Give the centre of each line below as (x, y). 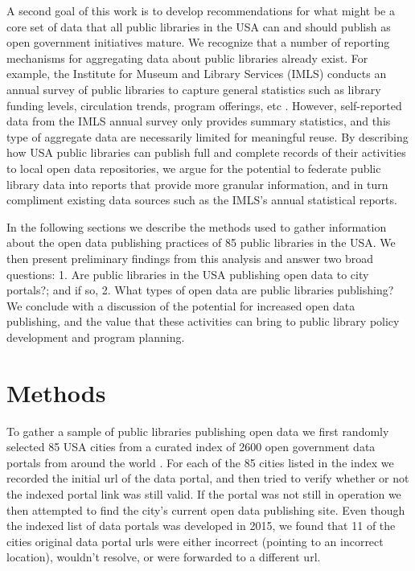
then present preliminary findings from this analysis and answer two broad (190, 258)
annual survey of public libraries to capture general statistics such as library (194, 89)
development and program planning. (96, 337)
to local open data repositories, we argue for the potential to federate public (194, 168)
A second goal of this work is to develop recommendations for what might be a (201, 10)
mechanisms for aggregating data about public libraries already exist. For (187, 58)
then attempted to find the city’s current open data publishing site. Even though (206, 509)
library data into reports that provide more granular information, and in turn (197, 184)
